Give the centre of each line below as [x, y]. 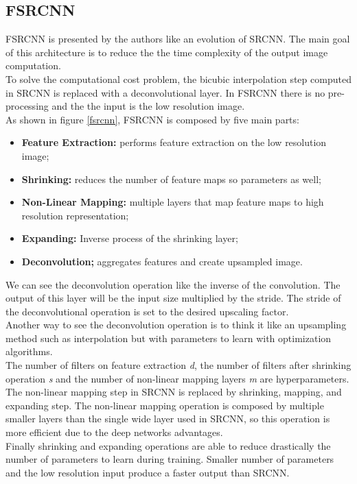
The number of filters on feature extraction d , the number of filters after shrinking [178, 365]
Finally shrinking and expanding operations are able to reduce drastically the [168, 445]
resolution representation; [75, 215]
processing [27, 106]
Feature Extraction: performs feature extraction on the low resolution [174, 142]
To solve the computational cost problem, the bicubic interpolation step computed [178, 78]
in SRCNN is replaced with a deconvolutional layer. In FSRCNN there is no [165, 92]
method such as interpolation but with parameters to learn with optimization [169, 338]
